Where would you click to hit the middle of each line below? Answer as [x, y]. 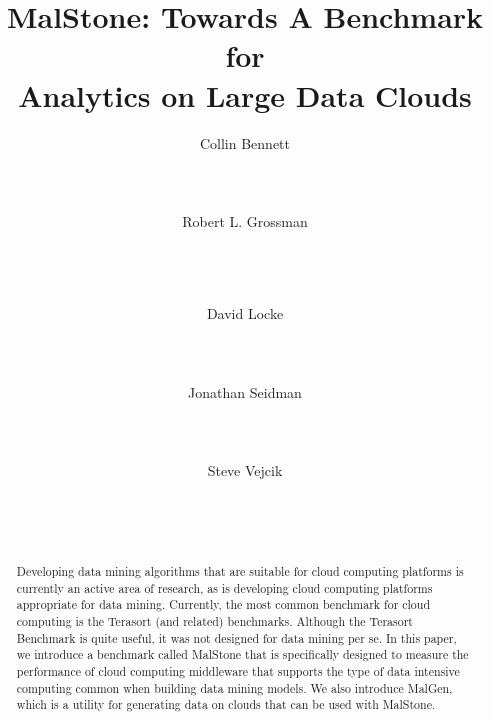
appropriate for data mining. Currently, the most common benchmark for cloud [223, 604]
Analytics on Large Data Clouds [245, 94]
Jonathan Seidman [245, 391]
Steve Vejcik [245, 470]
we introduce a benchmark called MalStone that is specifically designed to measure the [242, 654]
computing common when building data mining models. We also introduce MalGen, [234, 687]
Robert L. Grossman [245, 220]
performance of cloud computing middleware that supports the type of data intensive [238, 671]
